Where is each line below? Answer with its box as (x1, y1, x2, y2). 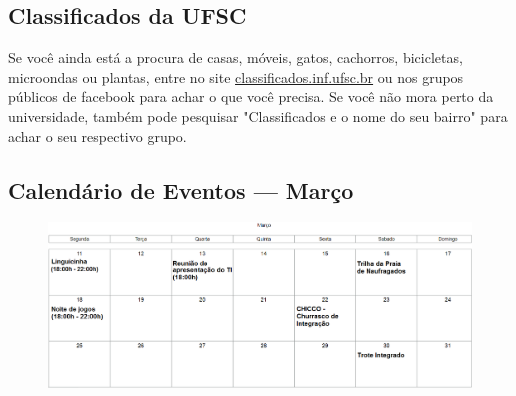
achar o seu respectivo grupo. (8, 125, 187, 146)
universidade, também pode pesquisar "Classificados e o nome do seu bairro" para (8, 105, 508, 126)
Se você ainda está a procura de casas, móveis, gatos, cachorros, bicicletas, (8, 47, 463, 68)
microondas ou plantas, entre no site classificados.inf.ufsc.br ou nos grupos (8, 66, 464, 87)
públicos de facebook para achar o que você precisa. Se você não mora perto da (8, 86, 494, 107)
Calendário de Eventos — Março (8, 174, 354, 205)
